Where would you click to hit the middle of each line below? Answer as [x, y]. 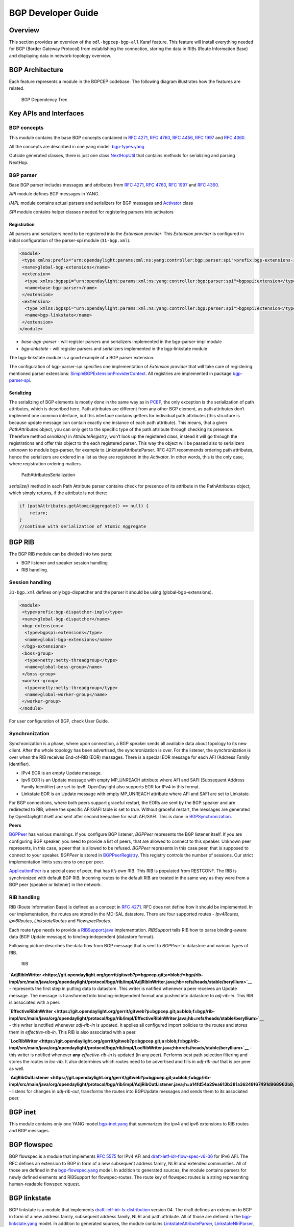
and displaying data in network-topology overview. [60, 55]
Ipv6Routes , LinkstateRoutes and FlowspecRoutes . [60, 921]
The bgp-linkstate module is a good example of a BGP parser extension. [82, 358]
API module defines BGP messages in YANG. [54, 194]
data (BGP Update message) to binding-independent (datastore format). [82, 936]
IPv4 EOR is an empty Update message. [61, 773]
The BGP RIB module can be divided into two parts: [61, 554]
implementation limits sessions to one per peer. [57, 862]
